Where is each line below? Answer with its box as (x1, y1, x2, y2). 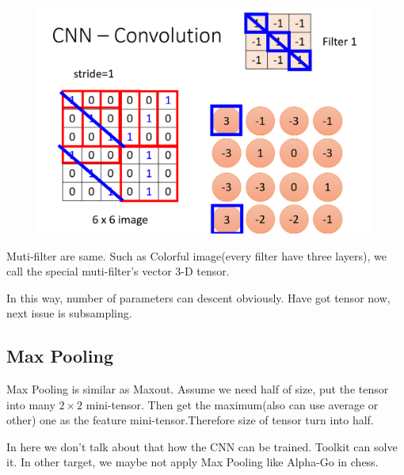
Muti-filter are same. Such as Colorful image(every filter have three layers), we (6, 247, 387, 264)
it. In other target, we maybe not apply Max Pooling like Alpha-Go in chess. (6, 454, 379, 470)
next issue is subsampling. (6, 305, 132, 321)
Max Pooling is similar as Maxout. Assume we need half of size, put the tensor (6, 381, 389, 397)
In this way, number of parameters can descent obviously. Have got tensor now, (6, 289, 391, 306)
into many (6, 396, 55, 412)
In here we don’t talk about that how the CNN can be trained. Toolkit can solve (6, 438, 398, 454)
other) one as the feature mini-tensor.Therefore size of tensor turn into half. (6, 412, 374, 428)
